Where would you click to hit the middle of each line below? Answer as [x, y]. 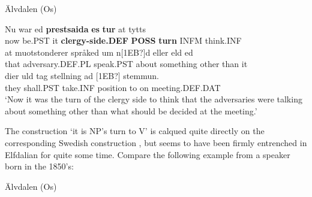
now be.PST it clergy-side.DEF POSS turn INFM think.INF [123, 40]
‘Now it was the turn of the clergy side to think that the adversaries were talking [154, 99]
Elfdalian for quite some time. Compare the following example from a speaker [148, 154]
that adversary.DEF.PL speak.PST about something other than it [126, 64]
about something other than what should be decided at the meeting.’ [131, 110]
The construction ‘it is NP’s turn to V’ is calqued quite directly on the [135, 131]
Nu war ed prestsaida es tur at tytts [76, 28]
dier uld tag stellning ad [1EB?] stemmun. [82, 75]
